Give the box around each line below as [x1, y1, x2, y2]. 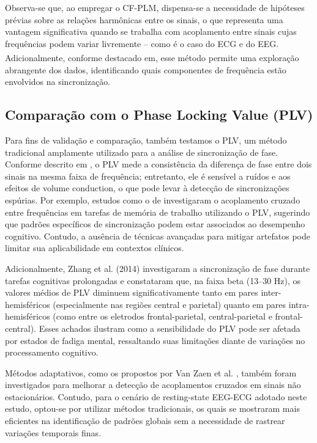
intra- [288, 298, 310, 310]
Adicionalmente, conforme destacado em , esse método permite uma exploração [5, 51, 299, 64]
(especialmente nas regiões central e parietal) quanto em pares [53, 298, 286, 310]
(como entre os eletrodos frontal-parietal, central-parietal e [53, 310, 272, 323]
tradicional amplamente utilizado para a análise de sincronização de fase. [5, 145, 278, 158]
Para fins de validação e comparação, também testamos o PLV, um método [5, 134, 287, 147]
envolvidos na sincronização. [5, 75, 111, 88]
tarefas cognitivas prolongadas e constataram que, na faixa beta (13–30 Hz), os [5, 274, 301, 287]
